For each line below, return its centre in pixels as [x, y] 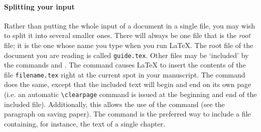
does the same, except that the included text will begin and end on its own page [128, 84]
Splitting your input [39, 6]
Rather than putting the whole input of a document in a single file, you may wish [130, 25]
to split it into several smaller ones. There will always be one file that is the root [127, 35]
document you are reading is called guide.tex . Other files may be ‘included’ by [126, 55]
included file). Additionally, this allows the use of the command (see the [114, 104]
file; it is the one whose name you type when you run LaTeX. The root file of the [129, 45]
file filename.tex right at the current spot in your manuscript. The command [125, 74]
